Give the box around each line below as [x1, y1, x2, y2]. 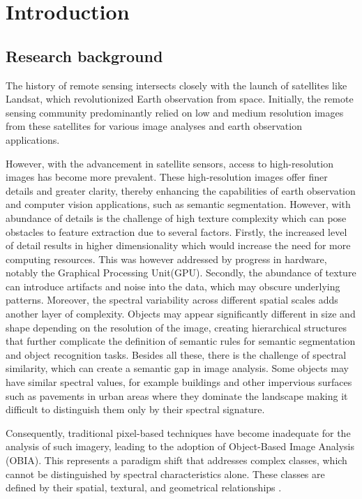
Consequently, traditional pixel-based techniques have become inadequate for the [6, 425, 351, 440]
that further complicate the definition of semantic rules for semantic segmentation [6, 334, 356, 348]
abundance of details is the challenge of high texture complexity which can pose [6, 210, 347, 225]
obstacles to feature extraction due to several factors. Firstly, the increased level [6, 224, 347, 239]
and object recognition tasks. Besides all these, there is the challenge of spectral [6, 347, 347, 362]
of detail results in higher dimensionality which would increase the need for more [6, 238, 351, 253]
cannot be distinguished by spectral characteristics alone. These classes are [6, 466, 325, 481]
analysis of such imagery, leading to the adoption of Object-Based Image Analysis [6, 439, 355, 454]
